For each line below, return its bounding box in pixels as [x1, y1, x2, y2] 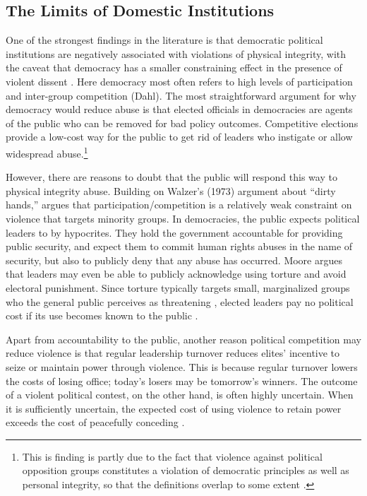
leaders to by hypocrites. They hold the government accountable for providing [6, 225, 343, 240]
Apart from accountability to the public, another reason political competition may [6, 331, 361, 346]
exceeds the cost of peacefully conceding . [6, 415, 185, 430]
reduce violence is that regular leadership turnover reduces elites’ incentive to [6, 346, 340, 360]
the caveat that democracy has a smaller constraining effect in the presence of [6, 60, 342, 75]
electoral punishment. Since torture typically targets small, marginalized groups [6, 280, 350, 295]
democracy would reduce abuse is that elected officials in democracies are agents [6, 102, 353, 117]
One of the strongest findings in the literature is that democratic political [6, 33, 323, 47]
